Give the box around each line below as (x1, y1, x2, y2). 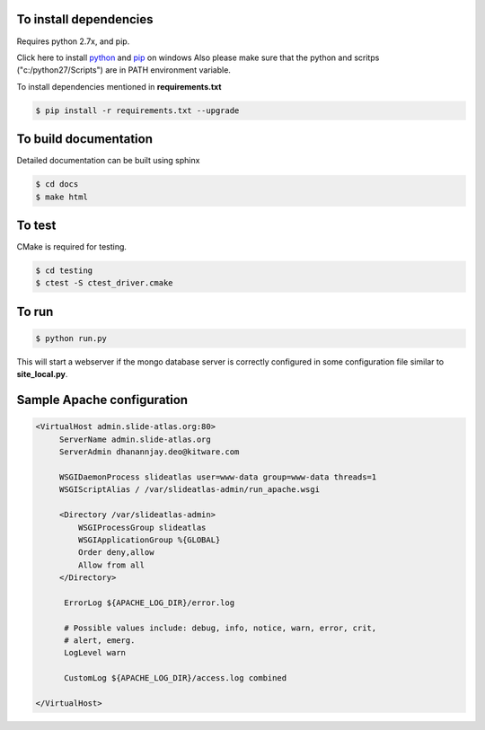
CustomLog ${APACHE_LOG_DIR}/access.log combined (64, 673, 287, 683)
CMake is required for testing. (16, 242, 128, 252)
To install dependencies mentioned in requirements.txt (16, 81, 222, 92)
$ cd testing (35, 266, 93, 276)
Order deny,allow (77, 548, 154, 558)
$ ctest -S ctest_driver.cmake (35, 278, 174, 288)
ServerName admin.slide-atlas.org (58, 434, 211, 444)
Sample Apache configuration (16, 392, 189, 408)
